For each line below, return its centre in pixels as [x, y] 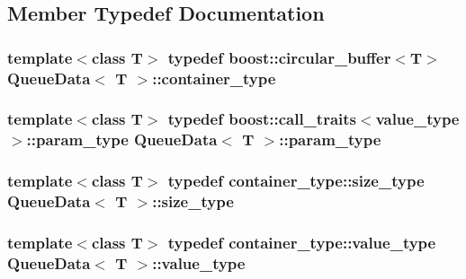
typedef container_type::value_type [302, 242]
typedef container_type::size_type [296, 181]
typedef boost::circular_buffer [279, 57]
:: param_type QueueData [122, 139]
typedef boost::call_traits [262, 119]
